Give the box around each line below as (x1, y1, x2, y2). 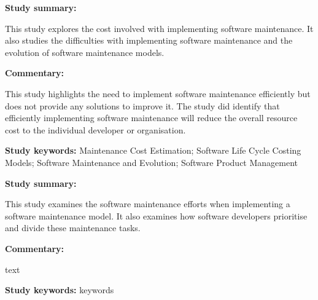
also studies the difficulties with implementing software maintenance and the (5, 34, 293, 47)
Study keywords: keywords (5, 283, 114, 296)
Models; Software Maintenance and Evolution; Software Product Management (5, 156, 298, 168)
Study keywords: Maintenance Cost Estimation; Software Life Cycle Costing (5, 144, 301, 157)
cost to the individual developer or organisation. (5, 123, 186, 136)
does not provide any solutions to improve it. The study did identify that (5, 99, 280, 112)
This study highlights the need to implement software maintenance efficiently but (5, 87, 311, 100)
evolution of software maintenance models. (5, 45, 165, 58)
